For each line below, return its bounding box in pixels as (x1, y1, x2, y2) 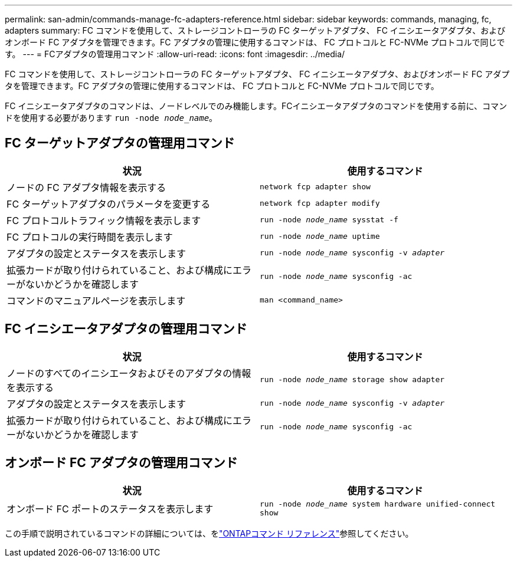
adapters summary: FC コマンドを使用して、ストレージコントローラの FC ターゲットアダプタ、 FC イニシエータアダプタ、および (5, 25, 506, 35)
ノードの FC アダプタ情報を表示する (6, 181, 166, 193)
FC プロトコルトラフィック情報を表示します (6, 214, 201, 226)
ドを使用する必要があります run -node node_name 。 (5, 113, 218, 123)
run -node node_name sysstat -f (260, 215, 398, 225)
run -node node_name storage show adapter (260, 375, 445, 384)
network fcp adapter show (260, 182, 371, 192)
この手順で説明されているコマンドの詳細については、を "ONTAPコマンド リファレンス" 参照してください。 (5, 528, 414, 538)
